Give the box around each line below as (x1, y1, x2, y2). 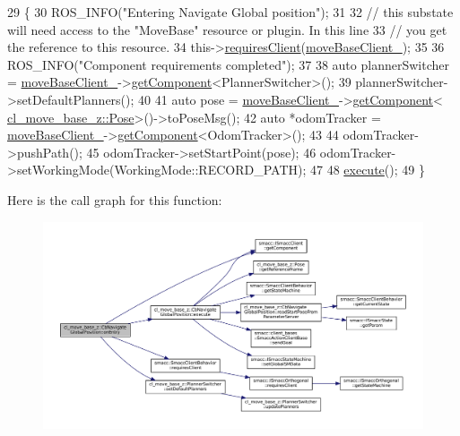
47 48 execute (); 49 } (309, 160, 425, 179)
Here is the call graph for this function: (7, 190, 222, 209)
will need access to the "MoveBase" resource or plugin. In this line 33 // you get (7, 20, 447, 38)
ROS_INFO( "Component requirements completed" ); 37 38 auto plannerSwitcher (7, 55, 449, 73)
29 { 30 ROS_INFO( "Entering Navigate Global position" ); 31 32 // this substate (7, 3, 454, 21)
